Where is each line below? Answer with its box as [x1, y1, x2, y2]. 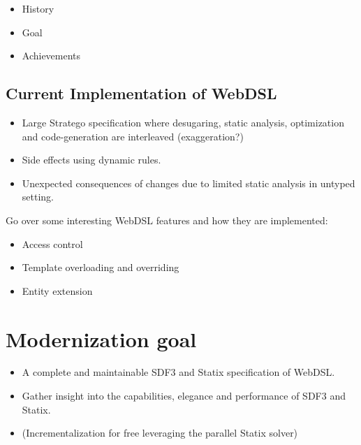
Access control [22, 236, 83, 251]
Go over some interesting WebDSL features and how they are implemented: [6, 212, 328, 227]
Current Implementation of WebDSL [6, 82, 277, 104]
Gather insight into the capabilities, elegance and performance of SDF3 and [22, 388, 346, 403]
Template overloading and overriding [22, 260, 179, 275]
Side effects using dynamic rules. [22, 152, 161, 167]
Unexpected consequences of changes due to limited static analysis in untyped [22, 175, 355, 190]
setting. [22, 189, 54, 204]
